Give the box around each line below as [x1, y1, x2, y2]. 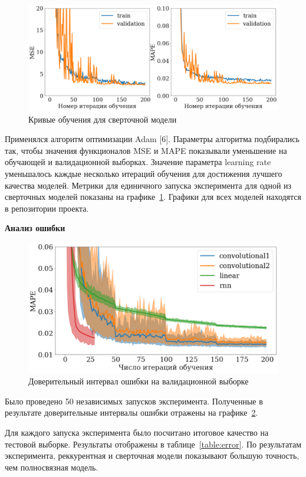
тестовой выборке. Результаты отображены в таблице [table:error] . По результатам [5, 437, 302, 450]
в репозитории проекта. [5, 202, 89, 214]
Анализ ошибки [5, 222, 65, 234]
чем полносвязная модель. [5, 460, 98, 473]
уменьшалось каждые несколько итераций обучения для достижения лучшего [5, 167, 282, 180]
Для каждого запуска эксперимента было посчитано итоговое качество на [5, 426, 269, 438]
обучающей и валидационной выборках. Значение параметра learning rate [5, 156, 271, 168]
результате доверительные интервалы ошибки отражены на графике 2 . [5, 406, 258, 419]
